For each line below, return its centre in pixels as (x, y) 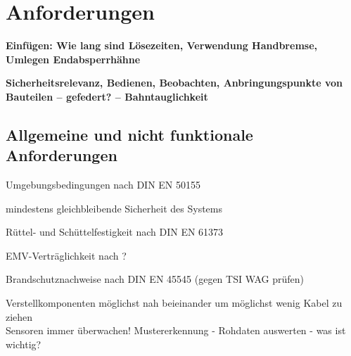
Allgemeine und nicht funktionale (129, 134)
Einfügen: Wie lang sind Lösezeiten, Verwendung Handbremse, (162, 45)
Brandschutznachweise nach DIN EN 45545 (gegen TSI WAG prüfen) (155, 279)
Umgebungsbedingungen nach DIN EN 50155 (103, 185)
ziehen (19, 316)
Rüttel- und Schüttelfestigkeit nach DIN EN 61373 (115, 232)
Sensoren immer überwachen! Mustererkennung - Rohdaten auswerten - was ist (176, 330)
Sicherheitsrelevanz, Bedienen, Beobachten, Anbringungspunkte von (174, 83)
